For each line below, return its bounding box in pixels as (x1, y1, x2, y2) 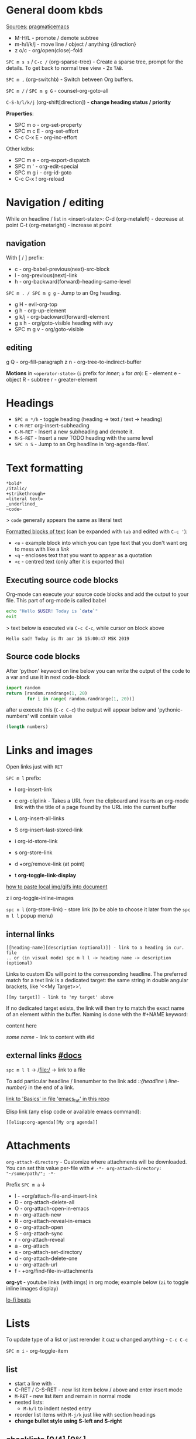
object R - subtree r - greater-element (6, 376, 98, 383)
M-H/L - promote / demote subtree (14, 34, 99, 41)
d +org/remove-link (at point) (14, 861, 85, 868)
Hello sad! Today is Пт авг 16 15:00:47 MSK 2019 (6, 635, 130, 642)
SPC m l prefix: (6, 774, 42, 781)
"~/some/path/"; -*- (6, 1171, 57, 1177)
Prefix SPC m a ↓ (6, 1181, 46, 1188)
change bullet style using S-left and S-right (14, 1417, 122, 1424)
